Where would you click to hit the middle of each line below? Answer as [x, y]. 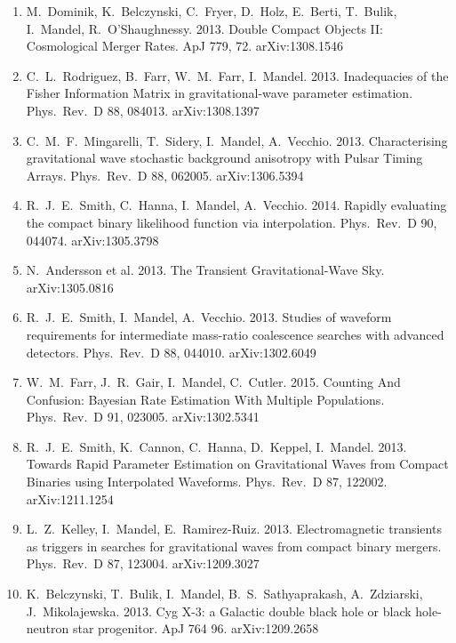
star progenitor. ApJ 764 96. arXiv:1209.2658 [196, 628]
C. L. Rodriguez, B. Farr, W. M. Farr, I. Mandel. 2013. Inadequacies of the [237, 75]
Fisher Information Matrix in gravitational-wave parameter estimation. [220, 93]
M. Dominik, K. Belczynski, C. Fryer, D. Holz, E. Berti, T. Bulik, [212, 11]
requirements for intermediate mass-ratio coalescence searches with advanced [235, 334]
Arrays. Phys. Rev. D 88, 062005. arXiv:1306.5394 [165, 175]
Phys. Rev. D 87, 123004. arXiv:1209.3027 [143, 563]
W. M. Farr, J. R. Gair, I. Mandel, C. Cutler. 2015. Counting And [213, 382]
